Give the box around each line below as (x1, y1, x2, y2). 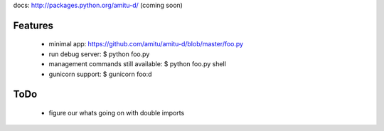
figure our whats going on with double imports (48, 108, 185, 117)
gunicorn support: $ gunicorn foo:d (48, 70, 152, 78)
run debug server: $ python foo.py (48, 50, 150, 58)
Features (13, 19, 53, 31)
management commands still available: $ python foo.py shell (48, 60, 227, 68)
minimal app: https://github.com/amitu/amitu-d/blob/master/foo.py (48, 40, 244, 48)
